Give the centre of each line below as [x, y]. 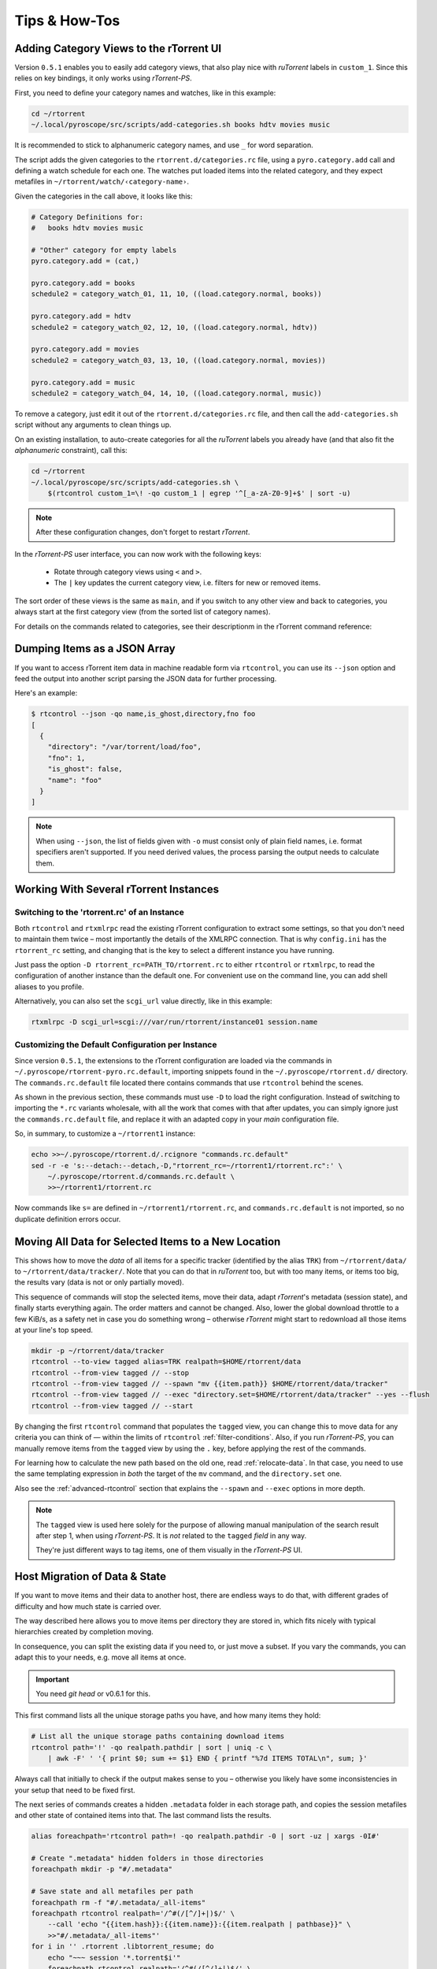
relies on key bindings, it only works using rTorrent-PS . [103, 78]
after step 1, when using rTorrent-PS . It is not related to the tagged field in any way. [171, 1535]
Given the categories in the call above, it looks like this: [104, 196]
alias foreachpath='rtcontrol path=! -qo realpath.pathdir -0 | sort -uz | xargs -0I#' [206, 1836]
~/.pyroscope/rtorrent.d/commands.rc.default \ [141, 1176]
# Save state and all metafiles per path [112, 1891]
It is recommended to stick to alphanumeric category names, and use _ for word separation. [164, 145]
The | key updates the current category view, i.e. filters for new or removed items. [187, 583]
